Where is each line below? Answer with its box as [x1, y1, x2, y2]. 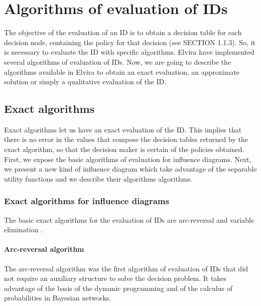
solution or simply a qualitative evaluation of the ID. [4, 76, 167, 87]
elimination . [4, 224, 43, 235]
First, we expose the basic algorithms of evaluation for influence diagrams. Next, [4, 154, 251, 164]
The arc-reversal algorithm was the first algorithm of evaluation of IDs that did [4, 263, 248, 273]
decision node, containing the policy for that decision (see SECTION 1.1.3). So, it [4, 37, 255, 47]
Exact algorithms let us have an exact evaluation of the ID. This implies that [4, 124, 242, 134]
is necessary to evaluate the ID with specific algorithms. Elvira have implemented [4, 47, 254, 57]
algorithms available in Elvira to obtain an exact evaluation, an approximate [4, 66, 240, 77]
